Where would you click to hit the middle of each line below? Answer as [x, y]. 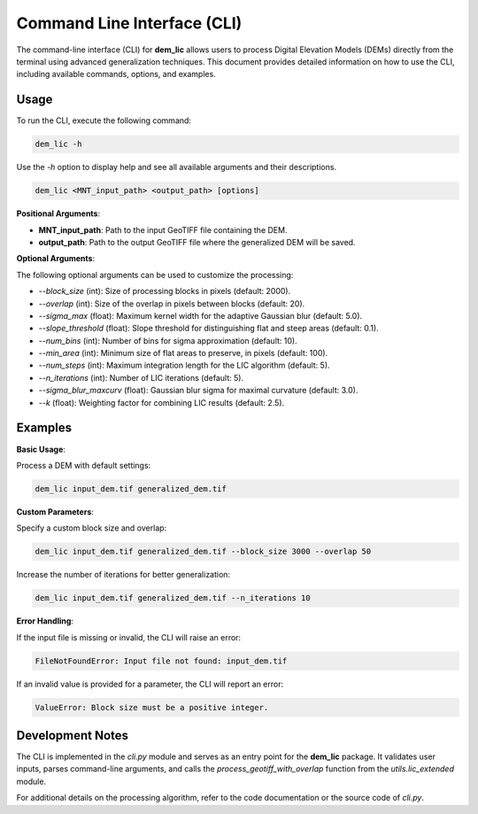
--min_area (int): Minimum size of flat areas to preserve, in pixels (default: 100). [183, 353]
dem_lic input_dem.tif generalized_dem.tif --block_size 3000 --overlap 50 [203, 552]
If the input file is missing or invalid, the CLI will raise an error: [129, 637]
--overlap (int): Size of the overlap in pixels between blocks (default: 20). [172, 303]
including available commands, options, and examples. [116, 74]
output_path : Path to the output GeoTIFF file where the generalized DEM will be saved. [197, 242]
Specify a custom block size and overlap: [92, 528]
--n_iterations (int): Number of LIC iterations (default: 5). [141, 377]
